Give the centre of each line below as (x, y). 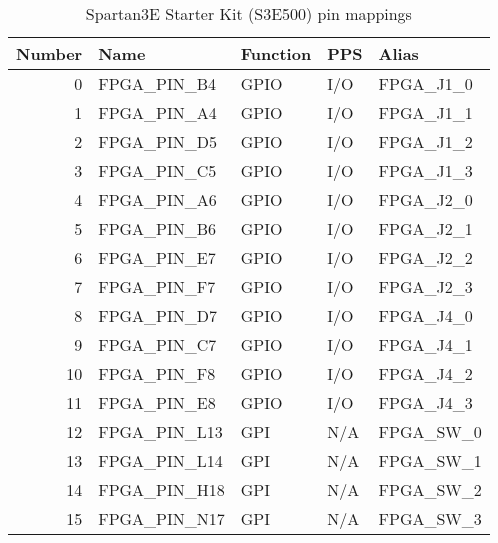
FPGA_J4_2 (425, 373)
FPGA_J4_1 (425, 344)
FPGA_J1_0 (425, 83)
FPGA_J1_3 (425, 170)
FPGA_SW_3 (430, 518)
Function (276, 53)
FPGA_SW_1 (430, 460)
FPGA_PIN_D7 (158, 315)
